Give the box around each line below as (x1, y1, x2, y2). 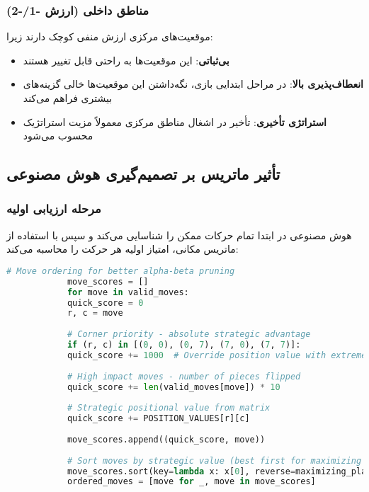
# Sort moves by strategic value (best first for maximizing (67, 455, 362, 466)
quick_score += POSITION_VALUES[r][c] (67, 413, 250, 424)
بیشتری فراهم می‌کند (23, 91, 113, 105)
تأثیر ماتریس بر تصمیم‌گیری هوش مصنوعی (6, 163, 280, 185)
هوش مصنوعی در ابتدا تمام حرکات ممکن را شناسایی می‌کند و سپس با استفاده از (6, 227, 352, 242)
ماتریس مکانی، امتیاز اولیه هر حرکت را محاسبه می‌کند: (6, 241, 239, 256)
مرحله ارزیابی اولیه (6, 200, 101, 217)
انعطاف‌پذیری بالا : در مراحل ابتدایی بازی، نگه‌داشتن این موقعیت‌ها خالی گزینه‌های (23, 76, 363, 91)
